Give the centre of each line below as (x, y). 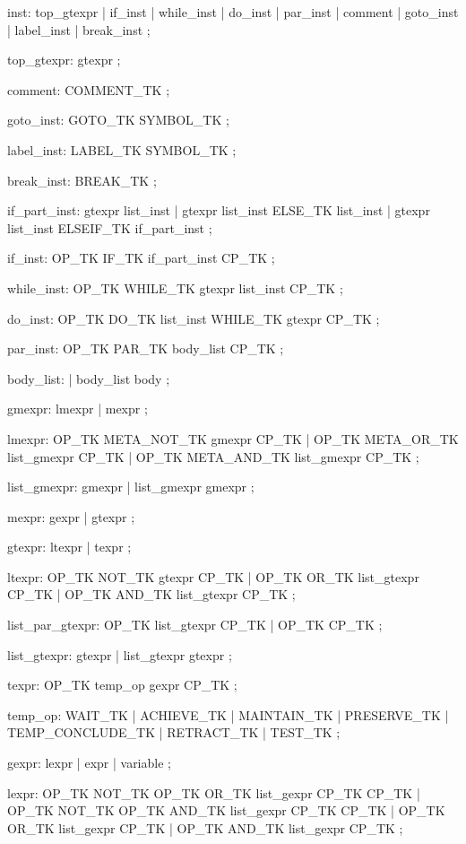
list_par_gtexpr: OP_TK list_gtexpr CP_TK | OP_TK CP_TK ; (195, 625)
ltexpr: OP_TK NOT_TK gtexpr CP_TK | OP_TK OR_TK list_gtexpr (213, 576)
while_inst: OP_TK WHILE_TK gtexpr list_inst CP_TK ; (175, 287)
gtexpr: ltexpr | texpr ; (69, 547)
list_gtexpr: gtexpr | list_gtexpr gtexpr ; (120, 654)
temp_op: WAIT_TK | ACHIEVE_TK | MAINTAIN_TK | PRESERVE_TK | (228, 714)
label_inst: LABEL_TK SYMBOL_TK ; (122, 149)
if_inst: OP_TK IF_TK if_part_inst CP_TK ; (141, 258)
